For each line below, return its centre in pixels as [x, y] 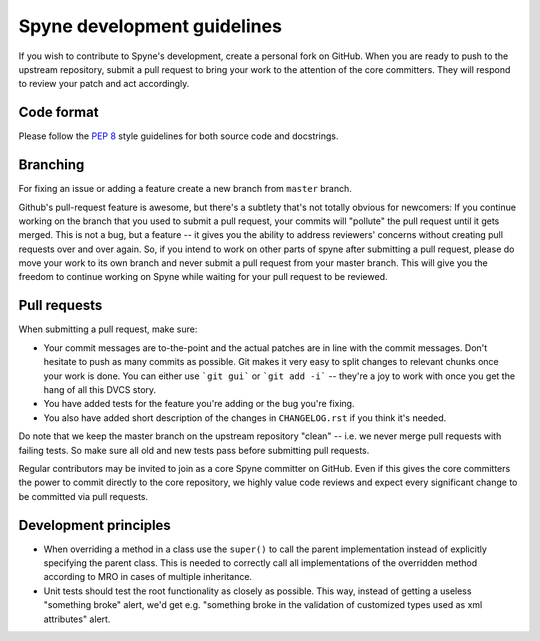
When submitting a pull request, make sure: [108, 329]
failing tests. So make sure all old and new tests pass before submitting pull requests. [194, 450]
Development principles [95, 525]
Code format [58, 112]
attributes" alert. [77, 619]
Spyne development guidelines [150, 26]
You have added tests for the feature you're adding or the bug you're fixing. [199, 404]
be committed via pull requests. [83, 496]
